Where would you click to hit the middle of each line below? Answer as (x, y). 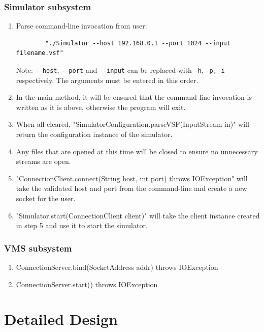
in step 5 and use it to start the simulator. (82, 225)
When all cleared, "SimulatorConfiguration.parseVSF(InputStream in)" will (133, 124)
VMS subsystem (38, 248)
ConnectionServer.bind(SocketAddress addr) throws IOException (117, 267)
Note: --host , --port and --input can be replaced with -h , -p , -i (120, 70)
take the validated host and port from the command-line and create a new (131, 188)
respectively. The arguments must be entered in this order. (107, 80)
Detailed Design (61, 319)
